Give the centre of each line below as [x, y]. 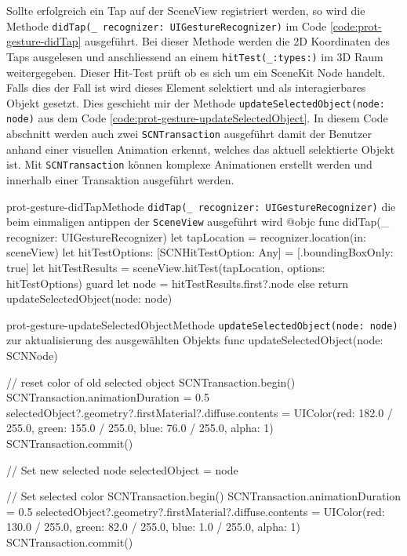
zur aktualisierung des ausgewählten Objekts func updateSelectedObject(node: [195, 340]
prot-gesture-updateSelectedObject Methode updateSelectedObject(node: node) [202, 324]
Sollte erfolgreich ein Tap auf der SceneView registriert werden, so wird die [186, 10]
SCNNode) [32, 356]
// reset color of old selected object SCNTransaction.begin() [151, 382]
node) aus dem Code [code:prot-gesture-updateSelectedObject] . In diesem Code [197, 118]
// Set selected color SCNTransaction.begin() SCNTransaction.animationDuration [204, 496]
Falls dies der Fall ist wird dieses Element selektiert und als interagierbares [186, 87]
